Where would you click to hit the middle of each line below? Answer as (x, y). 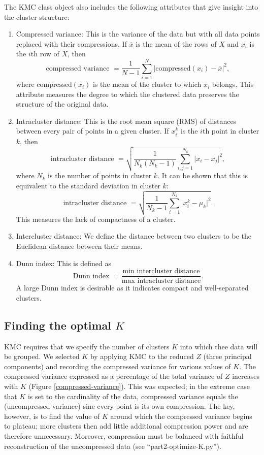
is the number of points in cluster (100, 175)
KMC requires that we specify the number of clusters (87, 346)
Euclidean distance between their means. (79, 246)
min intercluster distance (161, 271)
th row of (45, 54)
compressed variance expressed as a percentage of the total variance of (113, 376)
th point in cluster (231, 131)
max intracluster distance (161, 281)
